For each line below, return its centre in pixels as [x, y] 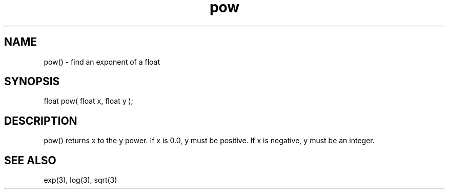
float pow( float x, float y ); [88, 101]
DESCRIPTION [41, 121]
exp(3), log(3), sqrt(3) [80, 180]
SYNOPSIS [32, 82]
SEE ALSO [30, 160]
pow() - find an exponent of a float [102, 62]
